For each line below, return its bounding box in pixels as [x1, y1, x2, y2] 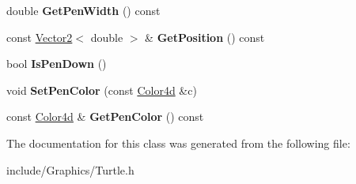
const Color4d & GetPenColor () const [6, 108, 204, 125]
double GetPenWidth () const [6, 2, 161, 18]
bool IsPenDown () [6, 55, 107, 72]
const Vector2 [6, 28, 73, 45]
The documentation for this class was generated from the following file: [6, 134, 350, 151]
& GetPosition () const [145, 28, 265, 45]
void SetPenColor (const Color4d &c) [6, 81, 197, 98]
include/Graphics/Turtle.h [6, 161, 134, 178]
